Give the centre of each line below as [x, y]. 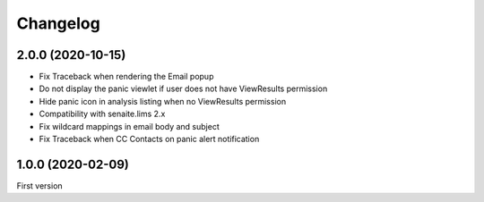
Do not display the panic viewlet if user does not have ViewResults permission [183, 88]
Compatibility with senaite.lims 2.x [102, 114]
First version [39, 185]
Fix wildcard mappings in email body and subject [129, 126]
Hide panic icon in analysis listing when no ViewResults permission [163, 101]
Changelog [58, 23]
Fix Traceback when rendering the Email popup [126, 77]
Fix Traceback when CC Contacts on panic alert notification [149, 139]
